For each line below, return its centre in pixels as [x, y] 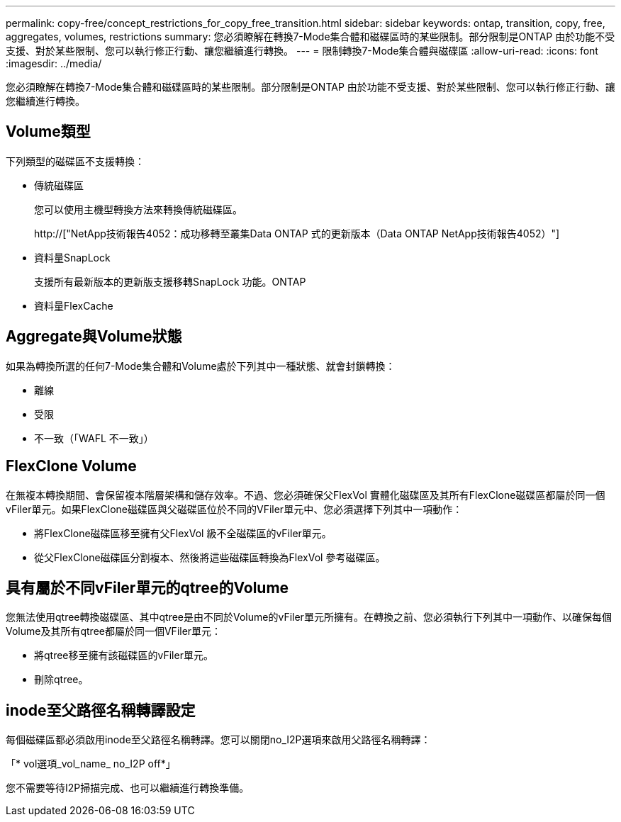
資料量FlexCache [74, 305]
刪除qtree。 [61, 680]
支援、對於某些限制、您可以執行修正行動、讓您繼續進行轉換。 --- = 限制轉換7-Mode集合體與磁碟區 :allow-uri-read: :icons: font [302, 51]
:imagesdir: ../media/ [54, 63]
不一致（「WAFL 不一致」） [94, 438]
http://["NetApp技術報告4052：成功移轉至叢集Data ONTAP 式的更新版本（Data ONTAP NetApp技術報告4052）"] [297, 233]
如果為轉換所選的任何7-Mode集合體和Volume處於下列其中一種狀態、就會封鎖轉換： [201, 366]
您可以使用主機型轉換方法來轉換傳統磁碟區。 [138, 209]
